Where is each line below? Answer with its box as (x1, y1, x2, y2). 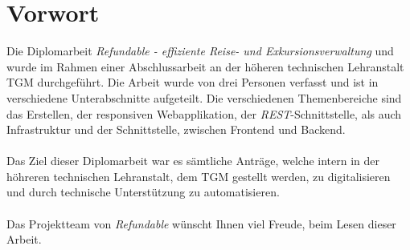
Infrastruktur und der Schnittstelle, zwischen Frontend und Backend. (6, 121, 346, 138)
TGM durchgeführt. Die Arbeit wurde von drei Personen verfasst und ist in (6, 74, 379, 91)
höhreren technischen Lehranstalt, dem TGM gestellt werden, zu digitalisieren (6, 167, 391, 184)
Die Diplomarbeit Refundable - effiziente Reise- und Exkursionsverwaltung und (6, 42, 394, 59)
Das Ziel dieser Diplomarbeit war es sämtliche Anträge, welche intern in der (6, 152, 380, 169)
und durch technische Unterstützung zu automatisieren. (6, 183, 280, 200)
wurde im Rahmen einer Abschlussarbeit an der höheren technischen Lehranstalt (6, 58, 404, 75)
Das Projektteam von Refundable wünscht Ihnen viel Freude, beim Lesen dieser (6, 215, 396, 232)
